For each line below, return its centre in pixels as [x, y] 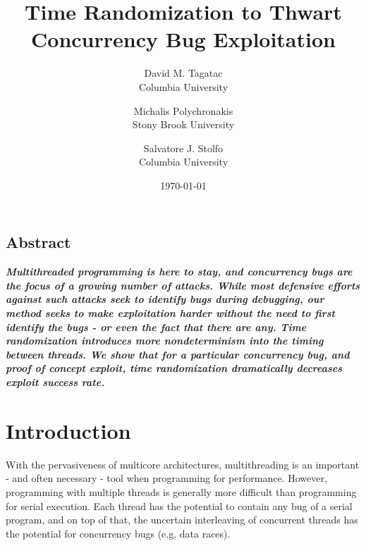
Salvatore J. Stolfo [183, 148]
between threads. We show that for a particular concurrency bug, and [178, 354]
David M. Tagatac [183, 73]
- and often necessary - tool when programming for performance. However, [166, 478]
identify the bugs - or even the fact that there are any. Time [156, 327]
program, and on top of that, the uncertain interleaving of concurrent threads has [182, 520]
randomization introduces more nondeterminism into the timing [165, 341]
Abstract [38, 242]
